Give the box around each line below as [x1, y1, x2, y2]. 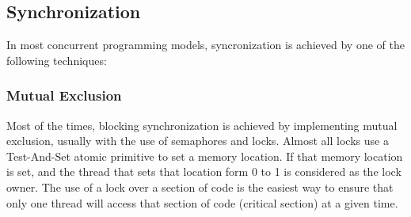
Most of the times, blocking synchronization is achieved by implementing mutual [6, 116, 398, 133]
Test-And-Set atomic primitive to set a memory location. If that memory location [6, 147, 403, 164]
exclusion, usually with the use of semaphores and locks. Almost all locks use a [6, 132, 389, 149]
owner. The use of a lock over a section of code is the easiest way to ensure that [6, 178, 394, 195]
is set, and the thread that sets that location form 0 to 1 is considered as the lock [6, 163, 401, 180]
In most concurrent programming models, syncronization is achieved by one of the [6, 36, 405, 53]
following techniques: [6, 51, 107, 68]
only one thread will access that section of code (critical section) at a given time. [6, 194, 398, 211]
